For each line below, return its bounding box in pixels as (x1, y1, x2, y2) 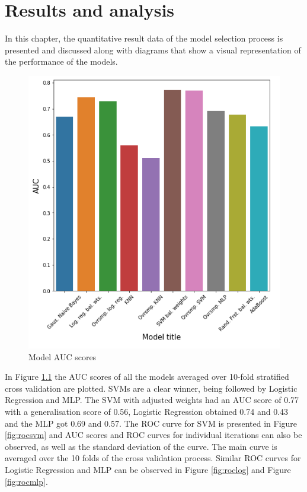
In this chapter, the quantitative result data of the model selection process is (5, 32, 283, 45)
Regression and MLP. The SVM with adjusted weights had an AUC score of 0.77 (5, 393, 299, 406)
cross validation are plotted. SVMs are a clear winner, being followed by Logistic (5, 382, 298, 394)
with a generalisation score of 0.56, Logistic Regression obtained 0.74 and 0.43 (5, 405, 289, 417)
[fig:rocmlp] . (5, 475, 48, 487)
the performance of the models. (5, 55, 118, 68)
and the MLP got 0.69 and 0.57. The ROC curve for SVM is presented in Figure (5, 417, 298, 429)
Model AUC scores (28, 350, 97, 363)
